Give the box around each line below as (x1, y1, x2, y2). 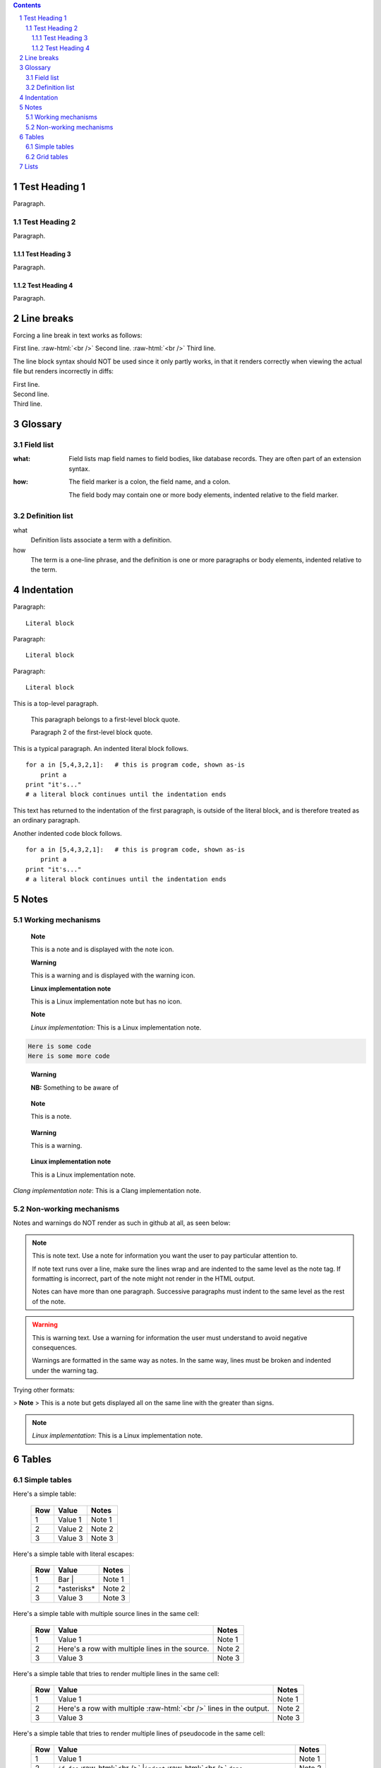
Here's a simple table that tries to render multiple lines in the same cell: (13, 1669, 219, 1677)
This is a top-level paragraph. (13, 699, 99, 707)
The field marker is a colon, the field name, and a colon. (68, 477, 231, 486)
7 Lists (19, 163, 39, 171)
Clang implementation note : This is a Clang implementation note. (13, 1187, 201, 1195)
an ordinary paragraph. (13, 816, 80, 825)
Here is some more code (28, 1052, 111, 1060)
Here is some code (28, 1042, 92, 1050)
